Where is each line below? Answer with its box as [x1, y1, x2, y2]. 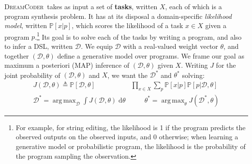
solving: [182, 70, 205, 80]
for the [216, 60, 236, 70]
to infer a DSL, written [4, 41, 73, 51]
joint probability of [4, 70, 60, 80]
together [4, 50, 29, 60]
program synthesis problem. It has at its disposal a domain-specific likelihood [4, 11, 232, 21]
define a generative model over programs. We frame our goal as [57, 50, 244, 60]
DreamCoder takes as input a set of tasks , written [4, 1, 158, 11]
